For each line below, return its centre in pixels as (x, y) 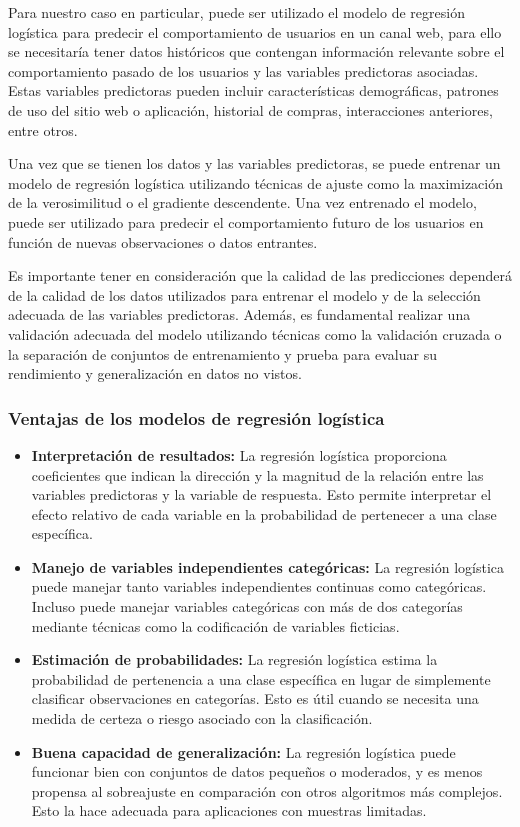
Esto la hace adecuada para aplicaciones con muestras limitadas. (229, 810)
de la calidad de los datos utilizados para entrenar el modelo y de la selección (244, 294)
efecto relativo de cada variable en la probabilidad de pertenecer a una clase (264, 513)
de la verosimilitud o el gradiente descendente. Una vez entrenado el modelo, (242, 202)
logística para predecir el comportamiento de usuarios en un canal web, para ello (255, 31)
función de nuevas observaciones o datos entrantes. (163, 241)
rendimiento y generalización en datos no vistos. (155, 373)
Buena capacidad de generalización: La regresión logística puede (243, 751)
